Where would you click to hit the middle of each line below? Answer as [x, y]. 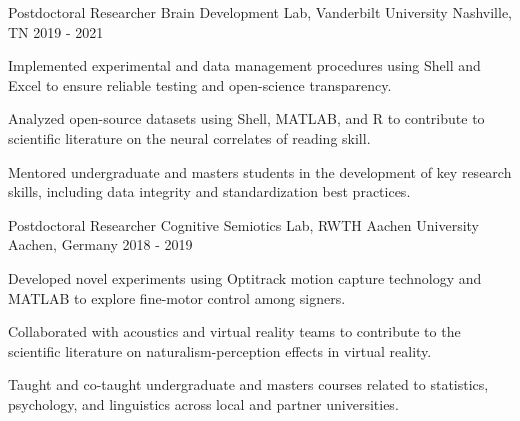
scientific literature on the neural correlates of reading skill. [189, 137]
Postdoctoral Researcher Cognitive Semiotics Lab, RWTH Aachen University [244, 224]
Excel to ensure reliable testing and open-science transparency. [200, 84]
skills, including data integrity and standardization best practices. [209, 191]
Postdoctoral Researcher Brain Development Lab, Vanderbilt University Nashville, [260, 12]
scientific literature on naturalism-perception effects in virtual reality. [220, 350]
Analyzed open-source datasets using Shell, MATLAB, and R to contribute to [246, 118]
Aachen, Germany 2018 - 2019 [100, 244]
